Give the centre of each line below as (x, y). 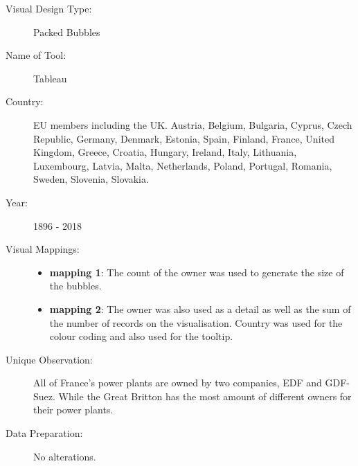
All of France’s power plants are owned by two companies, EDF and (178, 383)
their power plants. (73, 410)
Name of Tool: (36, 55)
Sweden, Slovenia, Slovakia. (91, 179)
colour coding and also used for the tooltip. (141, 336)
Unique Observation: (49, 359)
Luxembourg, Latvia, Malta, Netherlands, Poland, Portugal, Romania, (183, 165)
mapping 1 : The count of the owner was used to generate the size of (197, 272)
